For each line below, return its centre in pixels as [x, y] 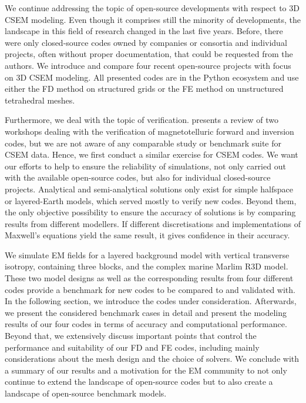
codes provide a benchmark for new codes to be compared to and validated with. [150, 289]
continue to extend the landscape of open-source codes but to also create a [139, 382]
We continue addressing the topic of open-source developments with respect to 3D [152, 8]
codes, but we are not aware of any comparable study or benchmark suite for [143, 143]
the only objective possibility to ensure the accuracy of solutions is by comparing [150, 212]
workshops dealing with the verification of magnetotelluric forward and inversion [149, 131]
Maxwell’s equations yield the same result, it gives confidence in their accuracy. [147, 235]
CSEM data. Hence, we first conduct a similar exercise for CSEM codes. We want [152, 154]
